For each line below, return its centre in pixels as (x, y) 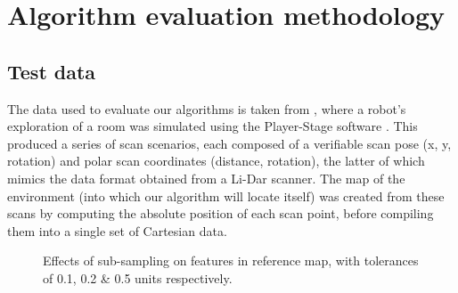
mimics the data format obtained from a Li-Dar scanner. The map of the (206, 178)
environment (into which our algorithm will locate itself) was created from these (226, 195)
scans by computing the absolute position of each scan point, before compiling (221, 213)
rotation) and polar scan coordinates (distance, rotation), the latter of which (216, 161)
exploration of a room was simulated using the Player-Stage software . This (213, 126)
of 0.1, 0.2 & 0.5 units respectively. (138, 277)
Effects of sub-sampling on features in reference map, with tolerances (231, 260)
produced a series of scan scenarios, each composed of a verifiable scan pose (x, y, (229, 143)
